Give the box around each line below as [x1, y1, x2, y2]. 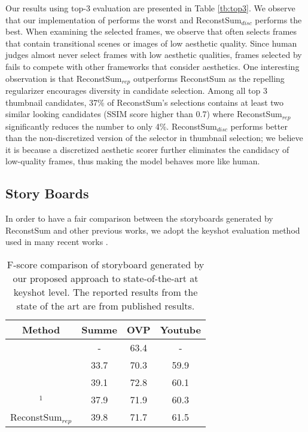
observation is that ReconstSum [5, 72, 122, 84]
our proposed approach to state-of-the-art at [13, 271, 199, 286]
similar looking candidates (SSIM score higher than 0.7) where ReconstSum [5, 108, 282, 120]
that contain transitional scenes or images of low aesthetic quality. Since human [5, 36, 297, 49]
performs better [230, 120, 288, 132]
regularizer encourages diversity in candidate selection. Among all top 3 [5, 84, 267, 97]
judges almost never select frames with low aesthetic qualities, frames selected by [5, 48, 302, 61]
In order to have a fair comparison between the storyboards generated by [5, 212, 273, 225]
